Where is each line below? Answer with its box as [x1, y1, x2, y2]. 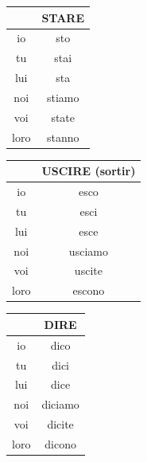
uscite [74, 262, 103, 279]
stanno [46, 128, 79, 145]
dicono [44, 435, 76, 452]
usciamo [68, 242, 108, 259]
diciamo [41, 396, 79, 413]
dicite [47, 416, 74, 433]
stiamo [46, 88, 79, 105]
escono [72, 282, 105, 299]
